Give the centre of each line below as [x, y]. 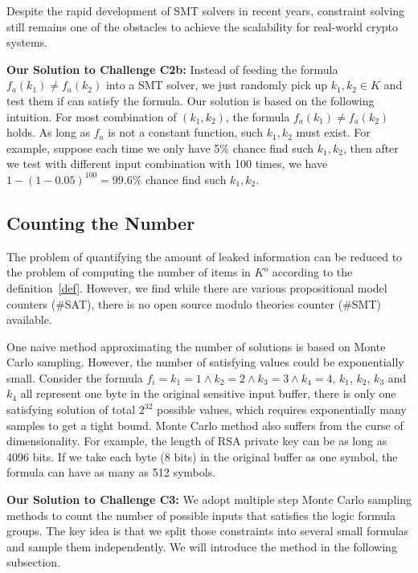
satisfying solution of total [71, 409]
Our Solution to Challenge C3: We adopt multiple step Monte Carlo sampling [209, 499]
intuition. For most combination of [92, 116]
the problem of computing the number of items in [129, 272]
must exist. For [333, 132]
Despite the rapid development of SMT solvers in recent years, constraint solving [206, 10]
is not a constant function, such [185, 132]
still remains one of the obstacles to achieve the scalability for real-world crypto [203, 26]
